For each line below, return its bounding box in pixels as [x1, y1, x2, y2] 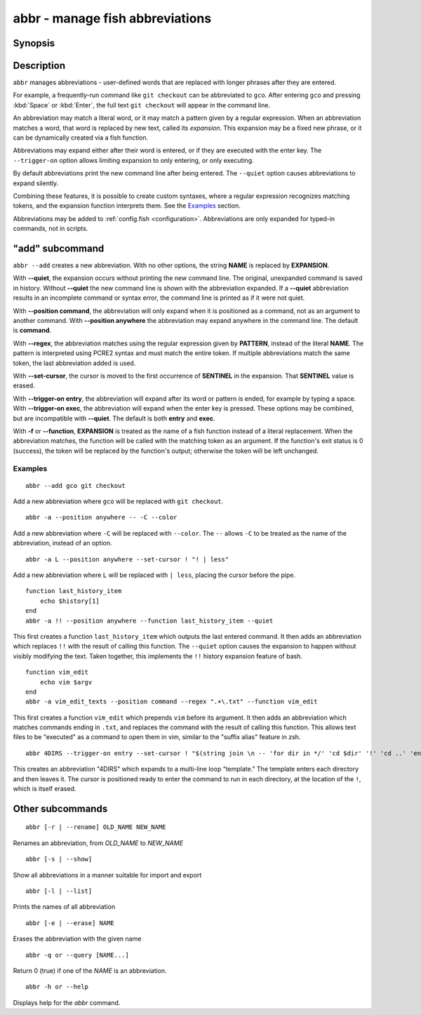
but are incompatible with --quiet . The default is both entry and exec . [13, 414, 215, 423]
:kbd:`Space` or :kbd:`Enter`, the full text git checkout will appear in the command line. [13, 100, 270, 109]
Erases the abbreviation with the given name [13, 934, 142, 943]
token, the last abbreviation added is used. [13, 359, 136, 367]
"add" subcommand [13, 242, 105, 254]
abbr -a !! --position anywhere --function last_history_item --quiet [25, 616, 274, 625]
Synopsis [13, 37, 55, 49]
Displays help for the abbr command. [13, 998, 121, 1007]
